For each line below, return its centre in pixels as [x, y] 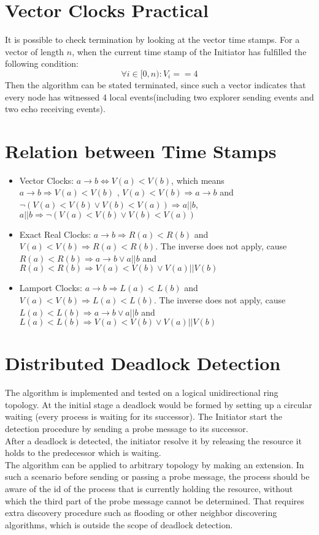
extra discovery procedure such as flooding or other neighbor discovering [141, 513]
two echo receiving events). [55, 109]
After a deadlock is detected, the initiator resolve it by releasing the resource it [153, 440]
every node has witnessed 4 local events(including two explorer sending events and [159, 97]
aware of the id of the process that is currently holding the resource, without [149, 489]
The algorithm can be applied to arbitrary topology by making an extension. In [155, 464]
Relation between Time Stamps [141, 150]
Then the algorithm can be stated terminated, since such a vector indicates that [156, 84]
